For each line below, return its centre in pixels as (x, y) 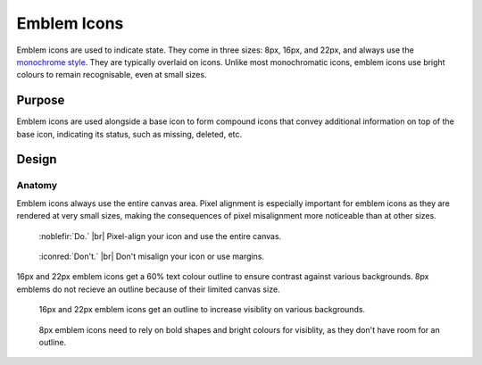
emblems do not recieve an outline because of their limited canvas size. (148, 289)
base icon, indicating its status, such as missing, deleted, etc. (129, 134)
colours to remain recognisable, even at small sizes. (112, 75)
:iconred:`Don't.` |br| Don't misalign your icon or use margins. (152, 256)
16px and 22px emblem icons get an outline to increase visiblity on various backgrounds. (202, 310)
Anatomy (37, 186)
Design (37, 159)
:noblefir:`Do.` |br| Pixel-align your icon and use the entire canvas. (160, 236)
